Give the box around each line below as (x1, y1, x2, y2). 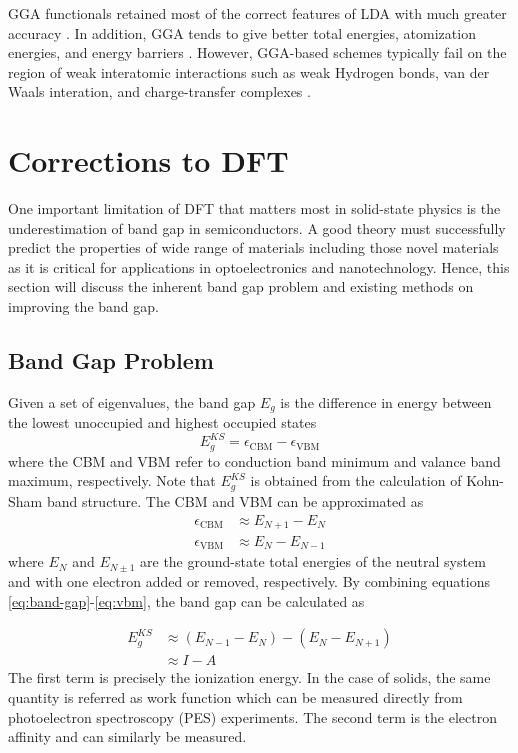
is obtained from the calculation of (250, 470, 462, 491)
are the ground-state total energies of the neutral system (140, 551, 486, 572)
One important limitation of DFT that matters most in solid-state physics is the (8, 198, 501, 219)
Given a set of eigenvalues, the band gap (8, 391, 256, 412)
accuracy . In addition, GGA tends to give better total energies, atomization (8, 22, 476, 43)
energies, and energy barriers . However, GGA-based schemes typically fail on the (8, 42, 507, 63)
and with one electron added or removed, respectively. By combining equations (8, 571, 490, 592)
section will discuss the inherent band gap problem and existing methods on (8, 276, 474, 297)
